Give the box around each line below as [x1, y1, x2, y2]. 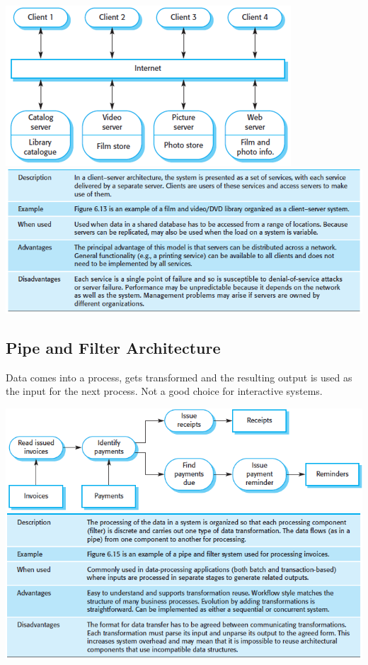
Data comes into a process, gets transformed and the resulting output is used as [6, 369, 352, 384]
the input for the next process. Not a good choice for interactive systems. [6, 384, 323, 398]
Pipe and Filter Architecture [6, 336, 221, 358]
